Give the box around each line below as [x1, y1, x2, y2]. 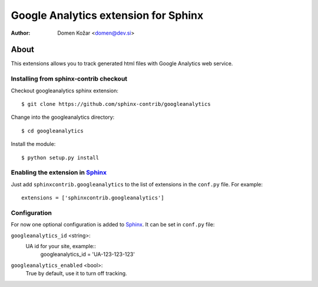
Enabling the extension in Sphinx [11, 168, 107, 176]
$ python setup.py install [21, 154, 100, 161]
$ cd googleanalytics [21, 127, 84, 134]
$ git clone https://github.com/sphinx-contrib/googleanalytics [21, 101, 211, 107]
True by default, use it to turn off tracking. [25, 270, 127, 277]
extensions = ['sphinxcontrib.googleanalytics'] [21, 195, 164, 201]
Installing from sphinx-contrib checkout [11, 75, 128, 83]
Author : [11, 29, 31, 36]
